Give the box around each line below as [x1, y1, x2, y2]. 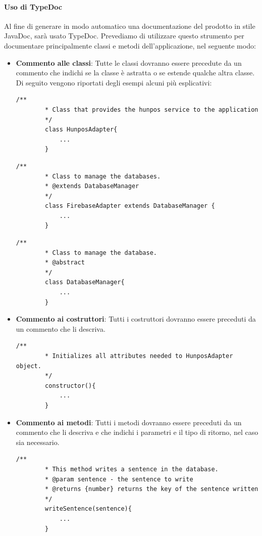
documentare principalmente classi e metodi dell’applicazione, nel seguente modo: [4, 40, 256, 51]
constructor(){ [45, 382, 96, 389]
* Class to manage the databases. [45, 172, 161, 180]
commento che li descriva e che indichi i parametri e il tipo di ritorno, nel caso [16, 427, 258, 437]
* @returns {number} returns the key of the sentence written [45, 485, 258, 493]
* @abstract [45, 259, 85, 266]
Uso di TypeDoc [4, 1, 62, 12]
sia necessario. [16, 436, 60, 447]
